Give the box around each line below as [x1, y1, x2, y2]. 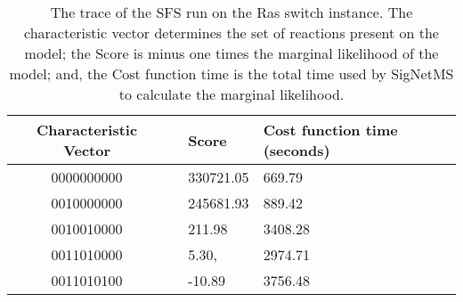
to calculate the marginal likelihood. [118, 84, 345, 104]
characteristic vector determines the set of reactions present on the [24, 22, 439, 43]
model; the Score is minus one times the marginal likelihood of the [24, 43, 439, 63]
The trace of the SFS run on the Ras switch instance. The [50, 2, 413, 22]
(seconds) [263, 140, 330, 160]
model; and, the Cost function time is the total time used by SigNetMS [9, 63, 454, 84]
